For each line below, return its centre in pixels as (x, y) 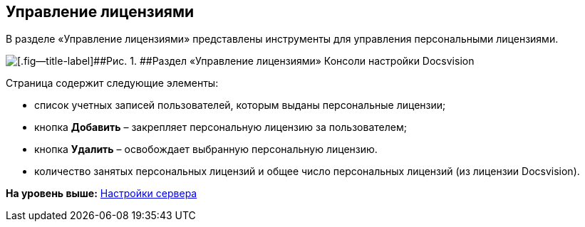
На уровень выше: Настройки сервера (102, 194)
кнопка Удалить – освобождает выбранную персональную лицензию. (206, 149)
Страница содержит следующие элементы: (112, 83)
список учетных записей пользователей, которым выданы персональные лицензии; (240, 105)
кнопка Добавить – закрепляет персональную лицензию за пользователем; (221, 127)
